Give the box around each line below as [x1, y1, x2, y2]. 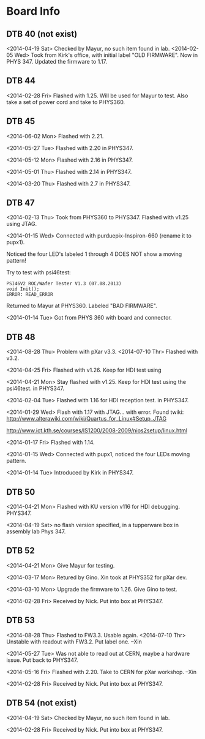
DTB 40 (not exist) [6, 29, 78, 39]
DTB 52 [6, 546, 35, 556]
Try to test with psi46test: [6, 269, 72, 276]
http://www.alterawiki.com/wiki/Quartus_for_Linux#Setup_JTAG [6, 415, 167, 422]
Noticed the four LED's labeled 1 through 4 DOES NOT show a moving [6, 250, 182, 258]
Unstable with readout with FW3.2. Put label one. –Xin [6, 638, 142, 645]
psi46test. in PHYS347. [6, 385, 64, 392]
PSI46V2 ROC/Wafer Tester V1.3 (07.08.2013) [6, 280, 122, 287]
